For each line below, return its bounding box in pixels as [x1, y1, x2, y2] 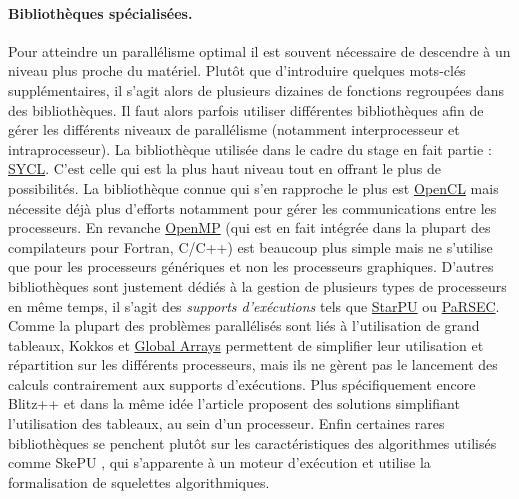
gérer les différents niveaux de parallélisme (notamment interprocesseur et [8, 119, 460, 140]
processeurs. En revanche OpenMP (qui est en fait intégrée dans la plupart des [8, 217, 491, 238]
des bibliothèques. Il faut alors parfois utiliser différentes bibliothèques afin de [8, 99, 484, 120]
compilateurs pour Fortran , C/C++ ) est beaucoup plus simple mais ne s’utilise [8, 236, 493, 257]
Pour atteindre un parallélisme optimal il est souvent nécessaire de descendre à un [8, 40, 511, 61]
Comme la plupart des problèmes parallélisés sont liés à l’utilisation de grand [8, 315, 480, 336]
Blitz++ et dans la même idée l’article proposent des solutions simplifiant [8, 393, 460, 414]
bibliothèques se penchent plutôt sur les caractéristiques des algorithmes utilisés [8, 432, 497, 453]
